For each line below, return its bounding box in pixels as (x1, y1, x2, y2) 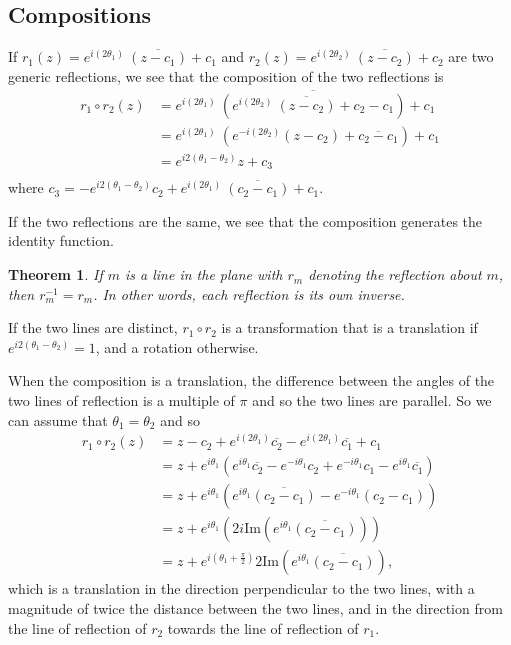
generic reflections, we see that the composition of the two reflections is (8, 65, 444, 86)
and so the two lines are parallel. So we (252, 390, 492, 411)
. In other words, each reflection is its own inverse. (93, 283, 405, 304)
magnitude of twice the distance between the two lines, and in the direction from (8, 598, 503, 619)
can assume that (8, 409, 108, 430)
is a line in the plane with (125, 264, 283, 285)
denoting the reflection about (308, 264, 482, 285)
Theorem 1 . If (8, 264, 103, 285)
